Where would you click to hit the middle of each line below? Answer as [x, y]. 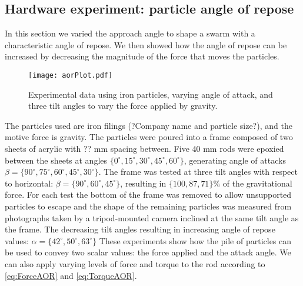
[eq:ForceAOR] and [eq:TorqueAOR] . [71, 275]
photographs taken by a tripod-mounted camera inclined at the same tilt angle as [152, 217]
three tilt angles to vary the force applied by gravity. [123, 106]
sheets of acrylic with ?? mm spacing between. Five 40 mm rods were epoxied [144, 149]
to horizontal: [29, 183]
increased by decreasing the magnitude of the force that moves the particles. [142, 56]
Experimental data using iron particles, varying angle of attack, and [151, 94]
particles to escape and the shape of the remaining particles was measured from [148, 206]
